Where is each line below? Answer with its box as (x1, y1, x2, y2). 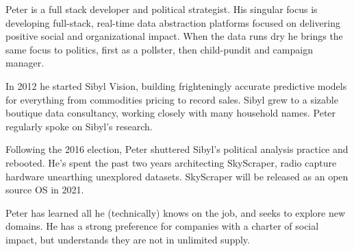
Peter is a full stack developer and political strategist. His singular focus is (5, 2, 318, 16)
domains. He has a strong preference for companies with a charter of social (5, 219, 319, 233)
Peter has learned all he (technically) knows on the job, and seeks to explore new (5, 205, 346, 219)
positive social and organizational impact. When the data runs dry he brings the (5, 29, 343, 43)
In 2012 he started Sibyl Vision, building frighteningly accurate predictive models (5, 78, 347, 93)
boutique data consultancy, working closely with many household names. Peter (5, 106, 336, 120)
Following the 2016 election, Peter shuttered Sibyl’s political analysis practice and (5, 142, 349, 156)
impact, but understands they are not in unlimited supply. (5, 232, 250, 246)
